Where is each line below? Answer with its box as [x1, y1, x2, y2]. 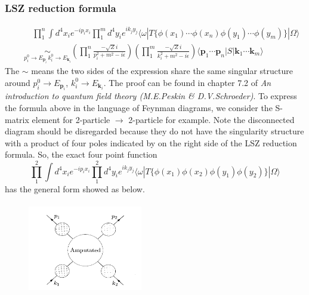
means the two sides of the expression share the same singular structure [31, 64, 293, 77]
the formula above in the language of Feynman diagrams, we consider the [5, 101, 273, 113]
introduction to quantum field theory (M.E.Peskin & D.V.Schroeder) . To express [5, 90, 297, 102]
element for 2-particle [32, 113, 110, 125]
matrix [5, 113, 29, 125]
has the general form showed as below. [5, 183, 145, 195]
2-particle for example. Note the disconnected [128, 113, 295, 125]
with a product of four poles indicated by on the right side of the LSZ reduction [5, 136, 297, 149]
